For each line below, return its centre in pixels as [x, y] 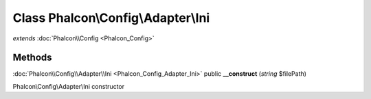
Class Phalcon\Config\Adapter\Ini [111, 18]
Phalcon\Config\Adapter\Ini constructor [69, 86]
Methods [32, 58]
